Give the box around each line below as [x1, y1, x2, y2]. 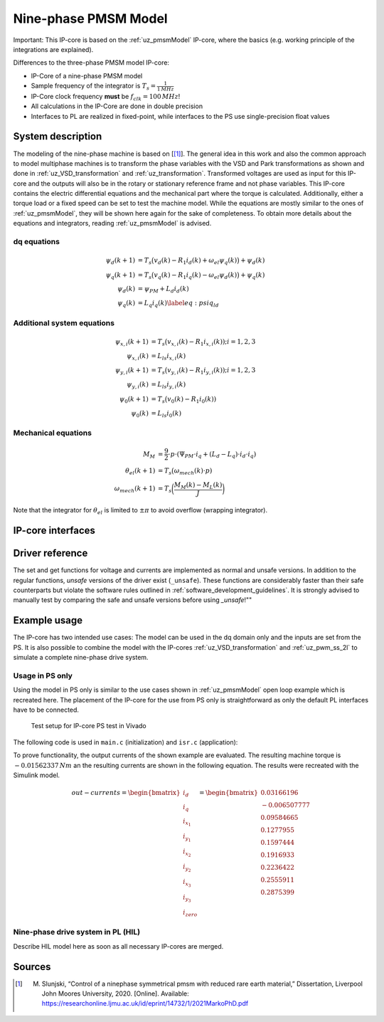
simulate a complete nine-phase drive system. [13, 653, 149, 662]
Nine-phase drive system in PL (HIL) [13, 927, 141, 937]
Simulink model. [13, 771, 60, 779]
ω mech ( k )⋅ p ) [174, 467, 213, 476]
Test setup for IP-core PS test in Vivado [31, 722, 146, 730]
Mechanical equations [13, 428, 92, 438]
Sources [13, 961, 51, 973]
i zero [182, 908, 198, 918]
